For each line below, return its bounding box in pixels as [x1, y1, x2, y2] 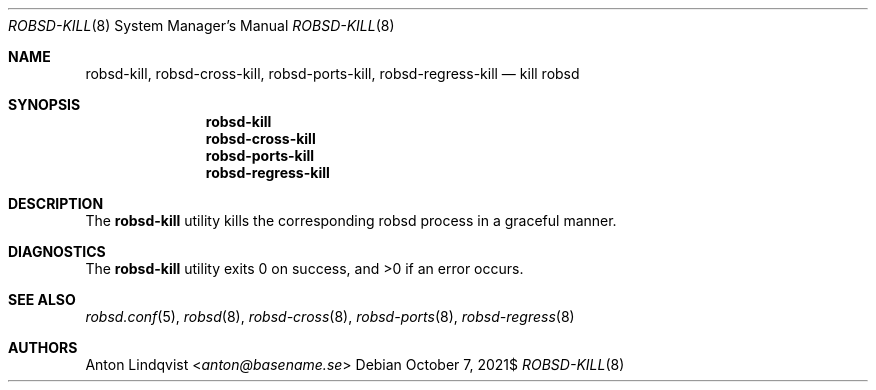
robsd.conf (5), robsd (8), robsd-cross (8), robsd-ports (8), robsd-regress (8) [85, 308, 575, 325]
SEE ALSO [8, 291, 76, 308]
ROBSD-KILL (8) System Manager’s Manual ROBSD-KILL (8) [8, 17, 395, 34]
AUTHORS [8, 339, 78, 356]
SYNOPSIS [8, 96, 81, 113]
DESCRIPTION [8, 195, 104, 212]
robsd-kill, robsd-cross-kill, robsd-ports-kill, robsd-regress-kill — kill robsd [85, 65, 580, 82]
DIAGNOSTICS [8, 243, 106, 260]
